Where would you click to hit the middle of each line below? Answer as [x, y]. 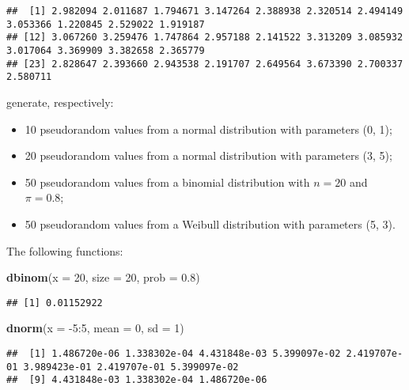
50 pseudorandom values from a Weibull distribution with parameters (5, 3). [210, 223]
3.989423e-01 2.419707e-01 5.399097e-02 [131, 367]
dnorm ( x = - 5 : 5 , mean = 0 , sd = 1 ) [95, 328]
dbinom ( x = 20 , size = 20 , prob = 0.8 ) [103, 277]
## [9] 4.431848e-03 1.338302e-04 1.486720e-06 [137, 380]
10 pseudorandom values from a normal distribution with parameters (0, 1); [208, 129]
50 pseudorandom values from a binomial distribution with [167, 182]
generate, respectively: [60, 102]
